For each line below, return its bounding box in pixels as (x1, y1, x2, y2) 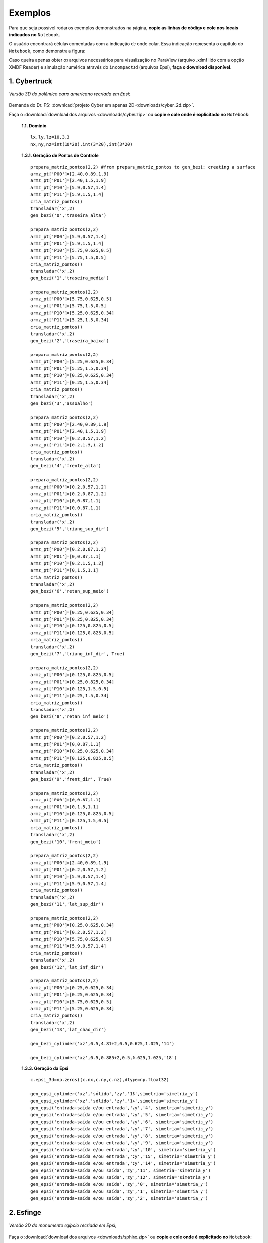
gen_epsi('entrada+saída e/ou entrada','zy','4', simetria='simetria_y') (30, 1105, 214, 1111)
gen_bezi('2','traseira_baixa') (30, 338, 109, 344)
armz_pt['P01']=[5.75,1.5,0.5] (30, 303, 107, 309)
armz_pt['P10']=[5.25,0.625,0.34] (30, 310, 114, 316)
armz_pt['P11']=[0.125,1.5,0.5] (30, 818, 109, 824)
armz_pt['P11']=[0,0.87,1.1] (30, 505, 101, 511)
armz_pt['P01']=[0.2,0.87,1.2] (30, 491, 107, 497)
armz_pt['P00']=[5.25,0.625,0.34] (30, 358, 114, 364)
